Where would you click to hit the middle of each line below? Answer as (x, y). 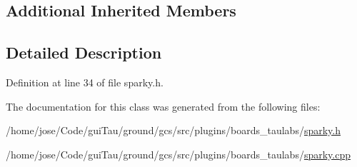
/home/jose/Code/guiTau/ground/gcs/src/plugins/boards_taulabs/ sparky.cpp (178, 154)
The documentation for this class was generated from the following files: (163, 106)
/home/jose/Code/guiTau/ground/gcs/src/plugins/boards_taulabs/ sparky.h (174, 130)
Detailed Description (84, 52)
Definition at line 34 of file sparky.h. (85, 82)
